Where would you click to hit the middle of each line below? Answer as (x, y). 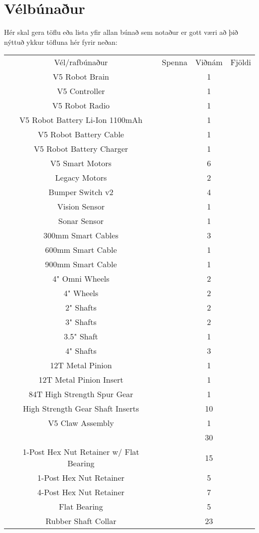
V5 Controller (81, 91)
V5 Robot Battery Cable (81, 134)
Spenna (175, 62)
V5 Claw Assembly (81, 423)
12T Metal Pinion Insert (81, 380)
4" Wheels (81, 293)
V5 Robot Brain (81, 77)
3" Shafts (81, 322)
